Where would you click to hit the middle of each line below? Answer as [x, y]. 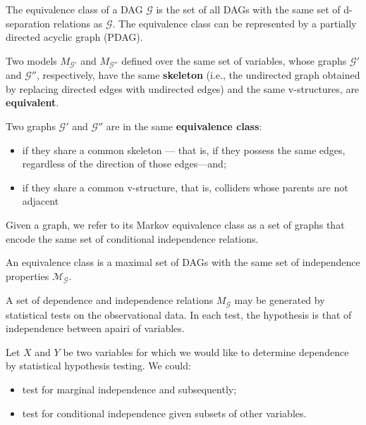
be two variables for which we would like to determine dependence [206, 351]
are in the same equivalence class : [184, 126]
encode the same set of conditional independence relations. [132, 238]
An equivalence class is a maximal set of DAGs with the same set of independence [183, 262]
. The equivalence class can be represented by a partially [234, 23]
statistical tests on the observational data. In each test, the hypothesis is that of [179, 314]
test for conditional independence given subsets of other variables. [164, 413]
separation [28, 23]
